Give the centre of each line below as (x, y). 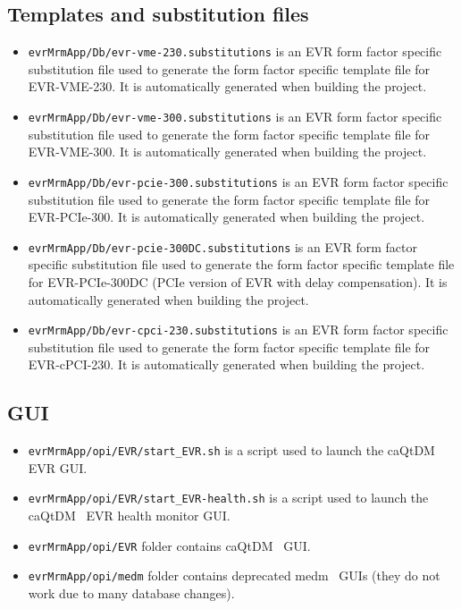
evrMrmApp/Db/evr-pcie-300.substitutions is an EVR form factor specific (238, 181)
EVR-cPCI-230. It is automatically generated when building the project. (226, 364)
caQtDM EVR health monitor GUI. (129, 516)
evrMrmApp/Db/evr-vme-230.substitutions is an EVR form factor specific (235, 51)
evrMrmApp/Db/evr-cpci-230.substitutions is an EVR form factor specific (238, 330)
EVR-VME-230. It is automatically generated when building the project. (227, 86)
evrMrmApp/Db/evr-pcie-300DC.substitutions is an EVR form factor (223, 246)
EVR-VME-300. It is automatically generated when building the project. (227, 152)
